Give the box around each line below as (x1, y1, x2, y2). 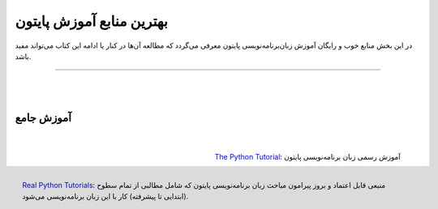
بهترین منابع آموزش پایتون (15, 12, 168, 30)
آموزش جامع (15, 110, 72, 125)
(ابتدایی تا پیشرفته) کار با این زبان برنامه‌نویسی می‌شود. (22, 191, 189, 202)
